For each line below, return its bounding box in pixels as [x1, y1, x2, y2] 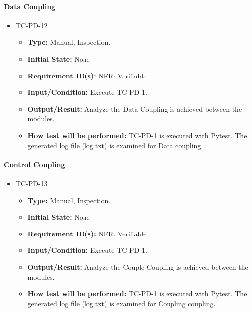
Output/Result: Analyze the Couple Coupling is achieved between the [27, 261, 248, 272]
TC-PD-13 [15, 178, 48, 188]
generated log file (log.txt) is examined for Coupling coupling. [27, 298, 216, 308]
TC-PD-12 [15, 20, 48, 30]
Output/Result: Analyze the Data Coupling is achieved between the [27, 103, 242, 114]
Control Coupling [4, 159, 65, 169]
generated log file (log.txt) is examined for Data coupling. [27, 140, 203, 150]
